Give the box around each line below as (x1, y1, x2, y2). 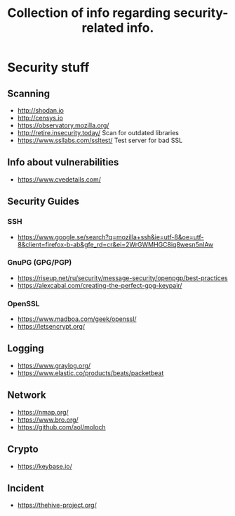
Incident (7, 482, 44, 494)
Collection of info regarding (7, 5, 171, 21)
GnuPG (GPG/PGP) (7, 258, 72, 268)
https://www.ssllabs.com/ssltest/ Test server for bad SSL (17, 136, 183, 144)
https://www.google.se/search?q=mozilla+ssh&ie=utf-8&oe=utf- (17, 232, 205, 241)
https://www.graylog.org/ (17, 361, 91, 370)
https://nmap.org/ (17, 408, 69, 416)
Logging (7, 343, 44, 355)
